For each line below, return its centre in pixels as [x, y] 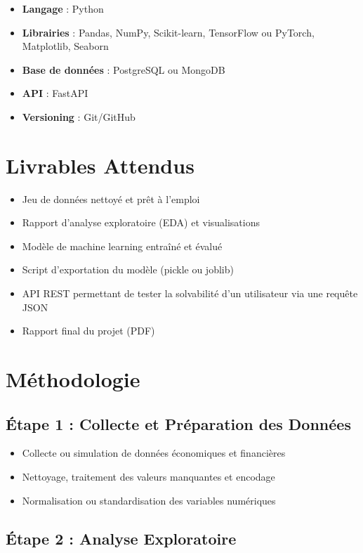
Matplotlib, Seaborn [65, 46]
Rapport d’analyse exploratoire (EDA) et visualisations [141, 222]
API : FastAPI [55, 93]
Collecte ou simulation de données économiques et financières [154, 453]
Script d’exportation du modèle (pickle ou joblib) [128, 269]
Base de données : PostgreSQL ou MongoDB [124, 69]
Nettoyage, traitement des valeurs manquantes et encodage [148, 477]
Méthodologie [73, 379]
